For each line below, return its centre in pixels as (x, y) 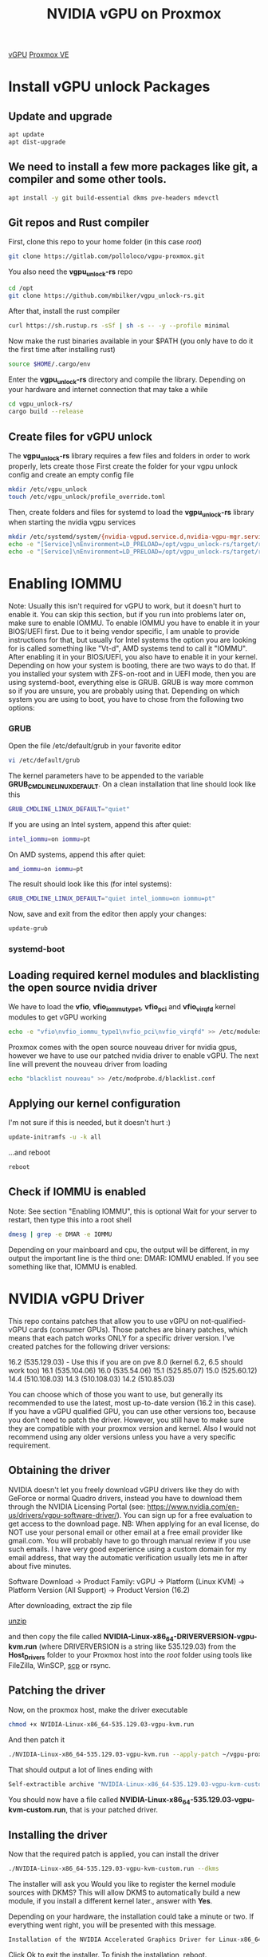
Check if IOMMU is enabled (77, 1192)
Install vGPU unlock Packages (109, 87)
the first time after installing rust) (62, 349)
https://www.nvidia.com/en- (193, 1507)
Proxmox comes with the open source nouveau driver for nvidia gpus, (123, 1047)
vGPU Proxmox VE (39, 55)
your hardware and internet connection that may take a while (108, 390)
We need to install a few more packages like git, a (133, 167)
